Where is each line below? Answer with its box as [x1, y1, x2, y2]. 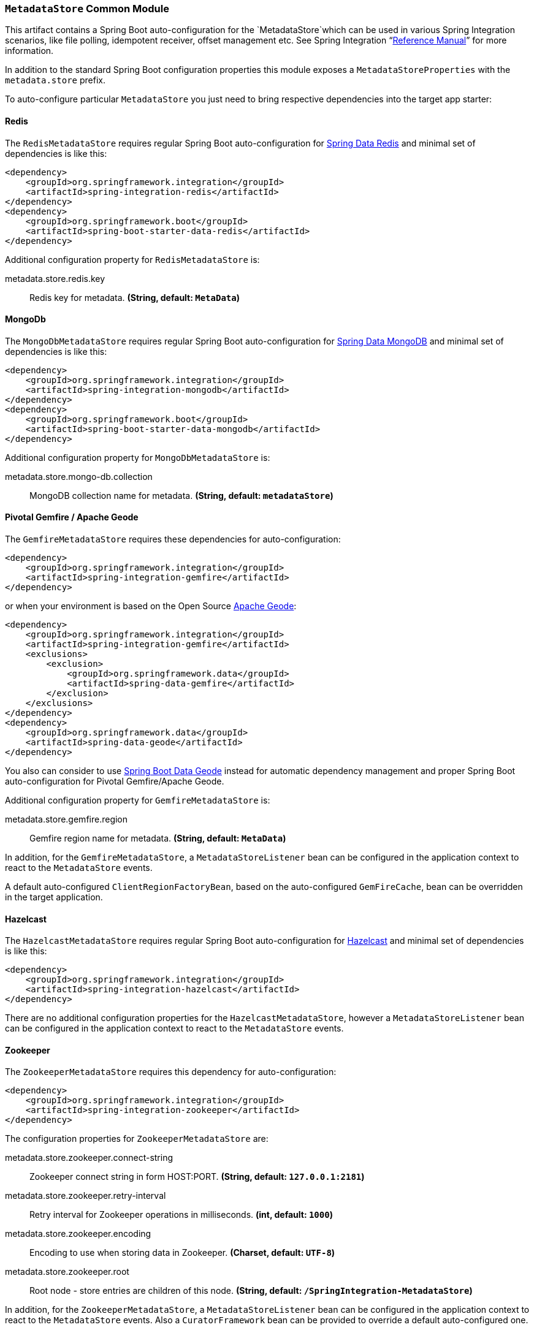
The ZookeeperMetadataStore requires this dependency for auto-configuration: [5, 1066, 337, 1077]
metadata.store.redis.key [5, 273, 105, 284]
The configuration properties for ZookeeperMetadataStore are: [5, 1133, 269, 1144]
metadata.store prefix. [5, 75, 105, 86]
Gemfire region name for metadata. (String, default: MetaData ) [29, 833, 286, 844]
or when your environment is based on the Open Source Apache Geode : [5, 601, 297, 612]
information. [5, 45, 54, 56]
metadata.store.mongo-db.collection [5, 471, 153, 482]
